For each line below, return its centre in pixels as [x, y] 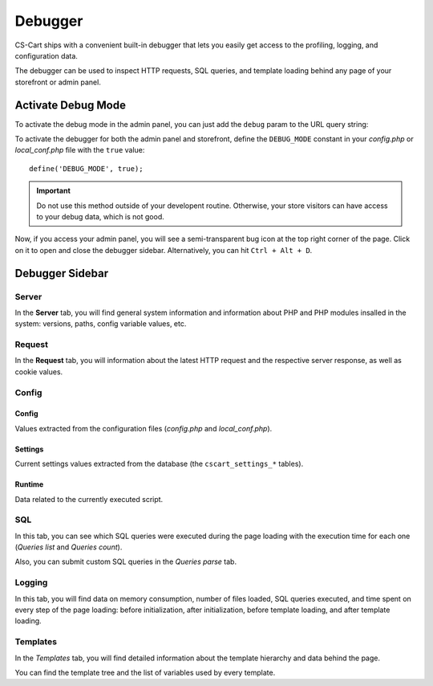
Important [54, 191]
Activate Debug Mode [70, 105]
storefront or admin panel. [58, 82]
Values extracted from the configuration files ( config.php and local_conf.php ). [144, 428]
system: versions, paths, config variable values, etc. [101, 324]
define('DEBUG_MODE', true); [86, 168]
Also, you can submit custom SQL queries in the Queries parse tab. [125, 561]
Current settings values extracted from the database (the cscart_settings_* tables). [159, 464]
